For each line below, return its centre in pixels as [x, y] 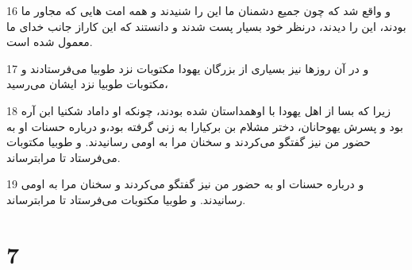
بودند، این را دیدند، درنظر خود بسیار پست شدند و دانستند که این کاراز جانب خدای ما [206, 26]
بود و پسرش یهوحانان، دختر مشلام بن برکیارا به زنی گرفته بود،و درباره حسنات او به [205, 126]
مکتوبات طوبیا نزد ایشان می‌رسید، [87, 84]
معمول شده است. [50, 42]
